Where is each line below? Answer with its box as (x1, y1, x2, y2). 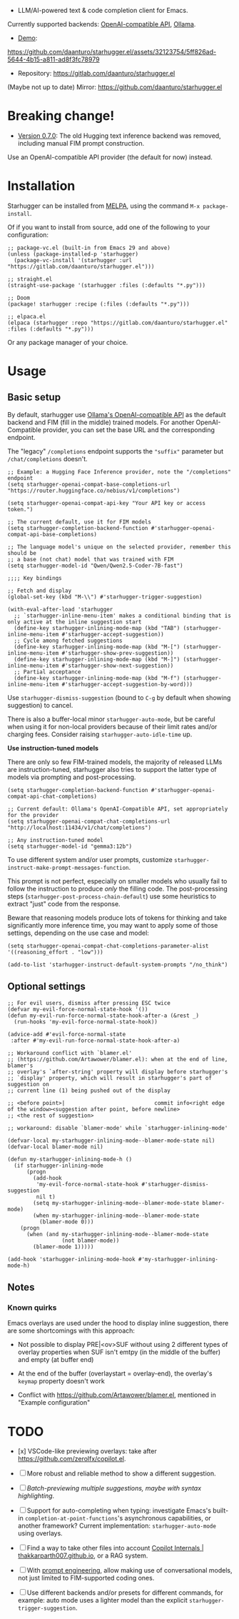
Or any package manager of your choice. (7, 338, 128, 346)
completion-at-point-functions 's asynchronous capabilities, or (24, 1514, 212, 1523)
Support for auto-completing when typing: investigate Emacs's (26, 1506, 212, 1515)
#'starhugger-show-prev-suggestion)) (61, 649, 174, 656)
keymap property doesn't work (17, 1377, 105, 1385)
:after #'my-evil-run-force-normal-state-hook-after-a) (10, 1037, 180, 1044)
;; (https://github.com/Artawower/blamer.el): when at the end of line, (7, 1056, 228, 1063)
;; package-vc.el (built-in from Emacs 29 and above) (7, 244, 171, 251)
